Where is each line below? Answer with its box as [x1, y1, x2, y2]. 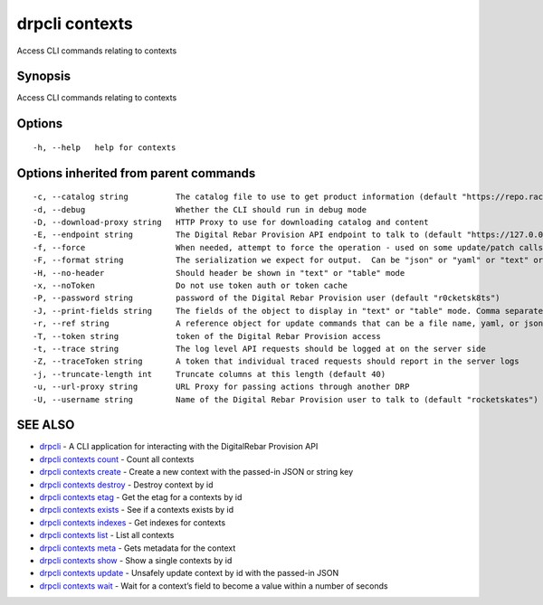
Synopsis [16, 69, 71, 84]
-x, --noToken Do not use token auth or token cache [33, 280, 348, 290]
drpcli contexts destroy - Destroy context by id [39, 479, 214, 490]
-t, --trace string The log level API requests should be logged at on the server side [33, 344, 486, 354]
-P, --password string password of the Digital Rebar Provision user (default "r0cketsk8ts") [33, 293, 501, 303]
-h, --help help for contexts [33, 142, 176, 153]
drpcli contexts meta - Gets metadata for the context [39, 543, 236, 553]
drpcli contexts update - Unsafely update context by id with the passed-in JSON [39, 568, 339, 579]
